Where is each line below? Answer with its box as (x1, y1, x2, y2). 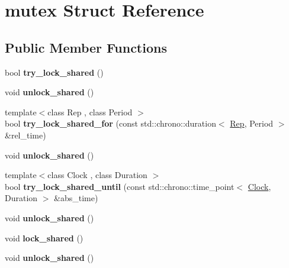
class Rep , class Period (47, 105, 133, 118)
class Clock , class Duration (47, 169, 147, 181)
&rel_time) (5, 128, 46, 141)
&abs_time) (54, 192, 98, 204)
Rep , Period (230, 117, 274, 130)
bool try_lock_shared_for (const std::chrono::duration (5, 117, 216, 130)
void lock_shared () (5, 231, 84, 244)
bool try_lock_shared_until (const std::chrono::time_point (5, 180, 235, 192)
